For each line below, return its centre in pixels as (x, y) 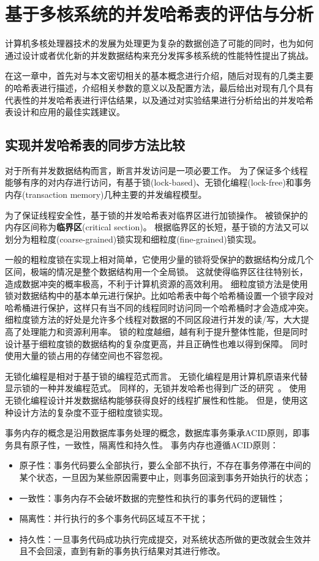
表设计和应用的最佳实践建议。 (65, 112)
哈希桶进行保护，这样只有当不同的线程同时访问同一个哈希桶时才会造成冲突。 (159, 307)
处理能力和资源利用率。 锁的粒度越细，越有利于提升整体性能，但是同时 (165, 332)
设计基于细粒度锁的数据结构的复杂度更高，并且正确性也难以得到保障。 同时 (156, 343)
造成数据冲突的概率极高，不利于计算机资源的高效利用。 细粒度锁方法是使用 (156, 283)
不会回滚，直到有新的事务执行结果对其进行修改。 (126, 551)
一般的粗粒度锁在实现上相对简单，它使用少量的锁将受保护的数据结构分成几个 (159, 259)
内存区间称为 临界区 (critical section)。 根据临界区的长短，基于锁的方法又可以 (157, 227)
